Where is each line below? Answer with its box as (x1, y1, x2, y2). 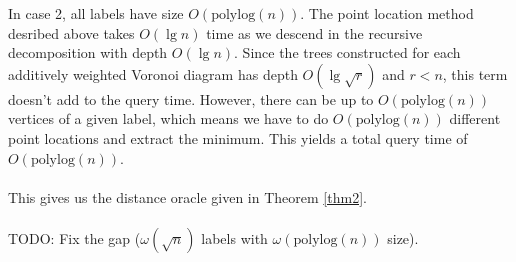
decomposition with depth (8, 42, 168, 63)
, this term (442, 63, 508, 84)
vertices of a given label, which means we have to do (8, 108, 329, 129)
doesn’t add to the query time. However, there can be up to (8, 88, 374, 109)
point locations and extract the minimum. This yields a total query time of (8, 127, 468, 148)
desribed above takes (8, 22, 135, 43)
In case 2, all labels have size (8, 3, 184, 23)
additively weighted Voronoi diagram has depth (8, 63, 298, 84)
